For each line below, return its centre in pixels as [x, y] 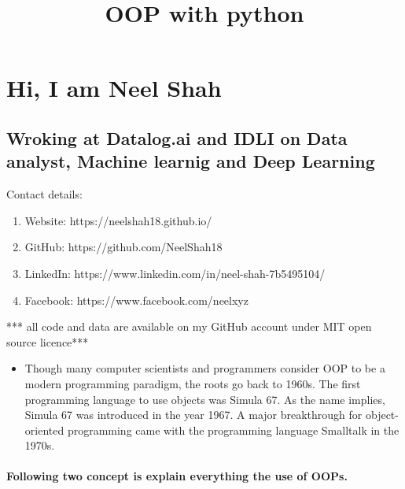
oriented [44, 430]
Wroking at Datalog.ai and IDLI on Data [177, 137]
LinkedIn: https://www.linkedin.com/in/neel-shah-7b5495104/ [175, 273]
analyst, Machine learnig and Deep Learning [191, 161]
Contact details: [44, 194]
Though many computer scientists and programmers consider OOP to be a [205, 368]
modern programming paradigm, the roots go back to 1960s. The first [193, 383]
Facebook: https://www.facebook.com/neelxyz [136, 300]
